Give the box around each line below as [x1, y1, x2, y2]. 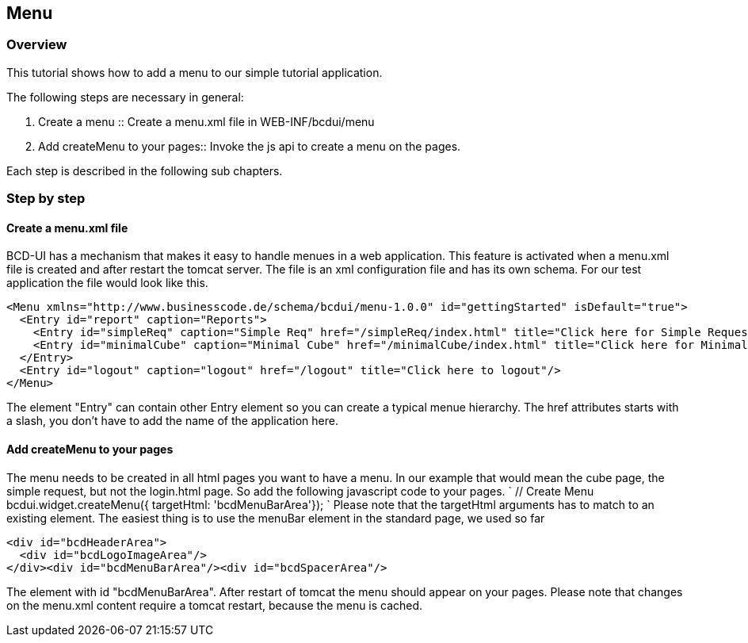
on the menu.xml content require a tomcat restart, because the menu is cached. [6, 598, 423, 612]
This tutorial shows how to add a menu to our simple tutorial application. [6, 65, 383, 79]
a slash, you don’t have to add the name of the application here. [6, 414, 338, 428]
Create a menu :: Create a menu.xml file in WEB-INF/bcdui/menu [38, 114, 375, 128]
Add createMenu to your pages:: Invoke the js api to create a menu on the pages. [38, 139, 461, 153]
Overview [6, 36, 67, 53]
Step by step [6, 190, 86, 207]
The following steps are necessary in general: [6, 90, 244, 104]
